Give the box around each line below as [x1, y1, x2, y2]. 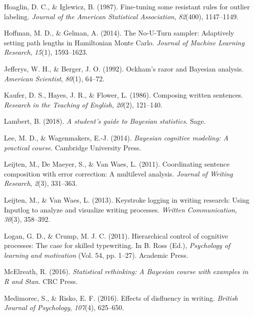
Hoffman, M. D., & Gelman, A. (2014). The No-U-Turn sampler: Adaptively [4, 28, 234, 38]
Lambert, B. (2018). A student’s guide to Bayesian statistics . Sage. [4, 116, 206, 126]
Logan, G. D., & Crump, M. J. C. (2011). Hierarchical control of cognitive [4, 230, 228, 241]
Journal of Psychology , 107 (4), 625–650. [4, 302, 124, 313]
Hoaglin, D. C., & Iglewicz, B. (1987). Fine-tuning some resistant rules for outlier [4, 1, 250, 11]
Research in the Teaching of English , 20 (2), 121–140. [4, 99, 163, 109]
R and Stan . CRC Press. [4, 276, 78, 286]
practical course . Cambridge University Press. [4, 142, 142, 152]
